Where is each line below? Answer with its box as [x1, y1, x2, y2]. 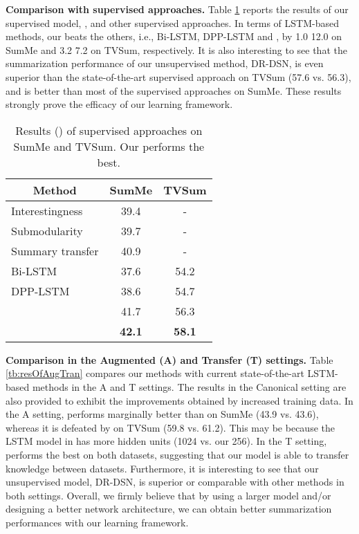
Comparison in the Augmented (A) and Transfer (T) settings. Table [6, 352, 333, 367]
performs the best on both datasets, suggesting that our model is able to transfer [6, 447, 349, 461]
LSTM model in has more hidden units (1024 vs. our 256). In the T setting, [6, 434, 327, 448]
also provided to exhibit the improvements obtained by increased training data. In [6, 393, 353, 407]
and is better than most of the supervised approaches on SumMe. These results [6, 83, 342, 98]
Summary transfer [11, 242, 99, 259]
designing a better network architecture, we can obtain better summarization [6, 501, 332, 516]
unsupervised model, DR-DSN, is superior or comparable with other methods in [6, 475, 344, 489]
